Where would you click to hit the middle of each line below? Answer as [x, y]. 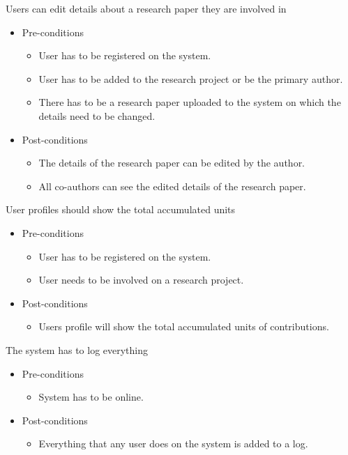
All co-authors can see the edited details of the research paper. [172, 186]
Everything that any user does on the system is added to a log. [173, 444]
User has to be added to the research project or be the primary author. [191, 78]
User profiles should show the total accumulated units [121, 209]
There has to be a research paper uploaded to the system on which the [190, 102]
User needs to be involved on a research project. [141, 280]
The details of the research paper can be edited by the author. [172, 163]
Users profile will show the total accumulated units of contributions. [184, 326]
